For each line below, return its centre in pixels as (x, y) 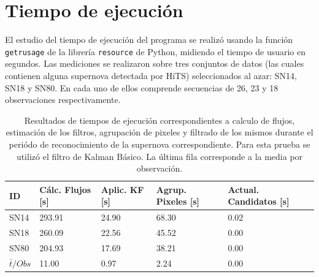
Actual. (244, 189)
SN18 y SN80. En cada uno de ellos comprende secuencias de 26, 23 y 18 (142, 87)
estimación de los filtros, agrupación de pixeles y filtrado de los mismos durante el (159, 132)
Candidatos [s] (259, 201)
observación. (159, 168)
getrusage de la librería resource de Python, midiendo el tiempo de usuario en (156, 51)
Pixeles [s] (178, 201)
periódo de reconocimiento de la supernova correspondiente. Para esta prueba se (159, 144)
